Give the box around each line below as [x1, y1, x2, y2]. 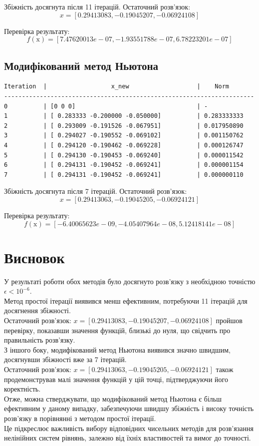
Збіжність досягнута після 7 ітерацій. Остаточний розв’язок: [4, 186, 187, 196]
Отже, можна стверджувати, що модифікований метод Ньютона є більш [4, 393, 222, 404]
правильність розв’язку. [4, 335, 75, 345]
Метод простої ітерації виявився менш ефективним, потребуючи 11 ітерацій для [4, 295, 248, 306]
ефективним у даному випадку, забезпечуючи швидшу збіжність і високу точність [4, 403, 254, 414]
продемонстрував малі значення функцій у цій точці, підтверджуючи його [4, 374, 228, 384]
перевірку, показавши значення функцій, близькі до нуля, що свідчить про [4, 325, 231, 335]
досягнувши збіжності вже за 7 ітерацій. [4, 354, 127, 365]
